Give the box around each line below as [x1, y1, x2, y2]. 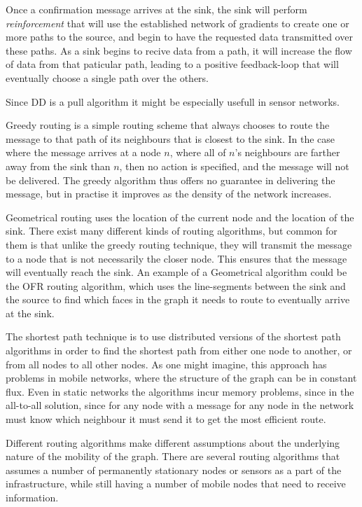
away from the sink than [6, 158, 111, 173]
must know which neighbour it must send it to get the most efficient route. [6, 412, 326, 426]
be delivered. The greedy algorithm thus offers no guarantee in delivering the [6, 172, 335, 187]
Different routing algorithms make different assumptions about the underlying [6, 435, 340, 450]
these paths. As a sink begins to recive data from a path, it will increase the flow [6, 43, 352, 57]
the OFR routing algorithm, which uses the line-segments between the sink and [6, 278, 346, 293]
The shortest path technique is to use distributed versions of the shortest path [6, 329, 341, 344]
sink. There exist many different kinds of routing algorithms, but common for [6, 223, 337, 238]
